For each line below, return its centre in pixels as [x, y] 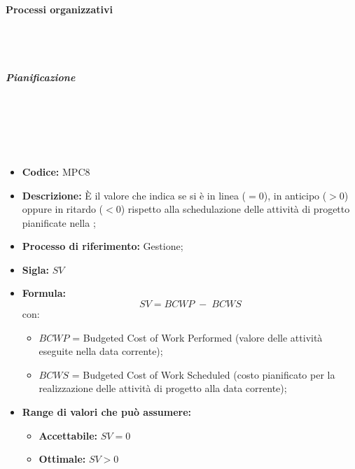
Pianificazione [41, 77]
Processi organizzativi [60, 9]
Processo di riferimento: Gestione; [103, 246]
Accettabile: [68, 435]
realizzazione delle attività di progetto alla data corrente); [163, 388]
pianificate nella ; [59, 222]
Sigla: [36, 269]
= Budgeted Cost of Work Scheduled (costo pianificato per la [203, 374]
